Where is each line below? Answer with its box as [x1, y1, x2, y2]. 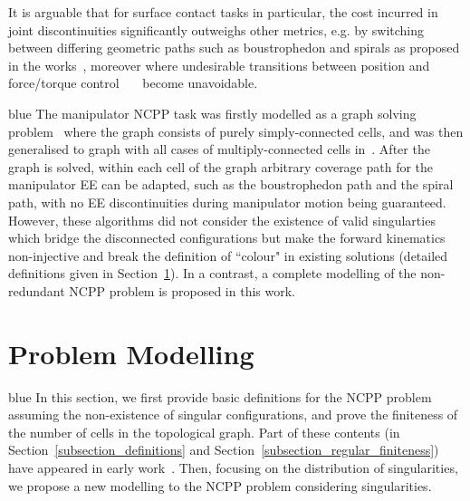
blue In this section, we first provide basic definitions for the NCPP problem [8, 387, 432, 406]
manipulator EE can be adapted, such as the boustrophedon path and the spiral [8, 175, 454, 194]
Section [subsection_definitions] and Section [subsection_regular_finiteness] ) [8, 440, 439, 459]
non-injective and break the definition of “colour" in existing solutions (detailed [8, 246, 448, 265]
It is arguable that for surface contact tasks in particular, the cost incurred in [8, 3, 438, 21]
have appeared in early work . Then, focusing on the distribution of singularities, [8, 458, 458, 477]
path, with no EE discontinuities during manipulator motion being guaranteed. [8, 192, 446, 211]
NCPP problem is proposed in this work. [69, 281, 295, 300]
